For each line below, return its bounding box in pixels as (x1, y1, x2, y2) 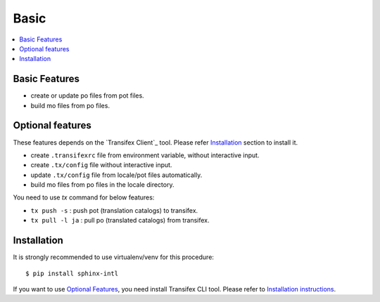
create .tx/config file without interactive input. (30, 161, 172, 169)
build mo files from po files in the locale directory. (30, 180, 175, 189)
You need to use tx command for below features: (13, 193, 155, 202)
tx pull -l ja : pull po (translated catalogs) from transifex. (30, 216, 210, 225)
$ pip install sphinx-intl (25, 269, 119, 277)
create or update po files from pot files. (30, 91, 144, 100)
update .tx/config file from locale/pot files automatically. (30, 171, 203, 179)
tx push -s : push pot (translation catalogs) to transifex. (30, 206, 198, 214)
